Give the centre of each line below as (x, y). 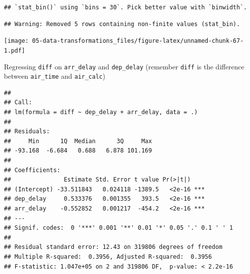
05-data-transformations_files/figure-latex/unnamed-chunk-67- (138, 41)
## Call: (18, 103)
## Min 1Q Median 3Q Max (78, 141)
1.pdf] (15, 50)
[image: (16, 41)
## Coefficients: (32, 170)
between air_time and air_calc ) (55, 76)
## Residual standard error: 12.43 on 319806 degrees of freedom (113, 247)
